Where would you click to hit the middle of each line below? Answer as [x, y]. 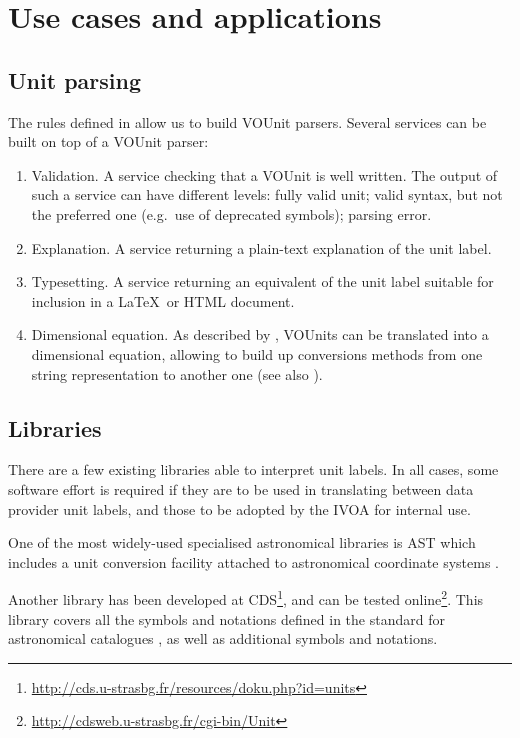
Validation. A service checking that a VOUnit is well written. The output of [264, 174]
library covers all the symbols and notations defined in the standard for [226, 618]
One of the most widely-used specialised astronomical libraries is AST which [242, 542]
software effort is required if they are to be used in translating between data [241, 488]
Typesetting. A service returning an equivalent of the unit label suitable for [262, 281]
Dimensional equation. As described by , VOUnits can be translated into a [260, 334]
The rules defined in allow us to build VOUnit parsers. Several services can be [247, 121]
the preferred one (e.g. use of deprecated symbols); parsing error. [231, 213]
